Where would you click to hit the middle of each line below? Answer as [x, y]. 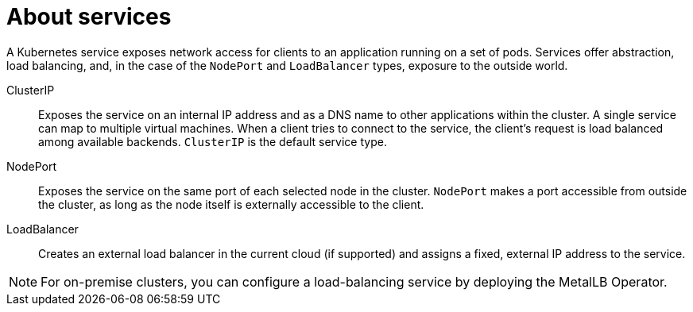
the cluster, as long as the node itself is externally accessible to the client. [231, 204]
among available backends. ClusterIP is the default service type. [213, 141]
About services [89, 17]
